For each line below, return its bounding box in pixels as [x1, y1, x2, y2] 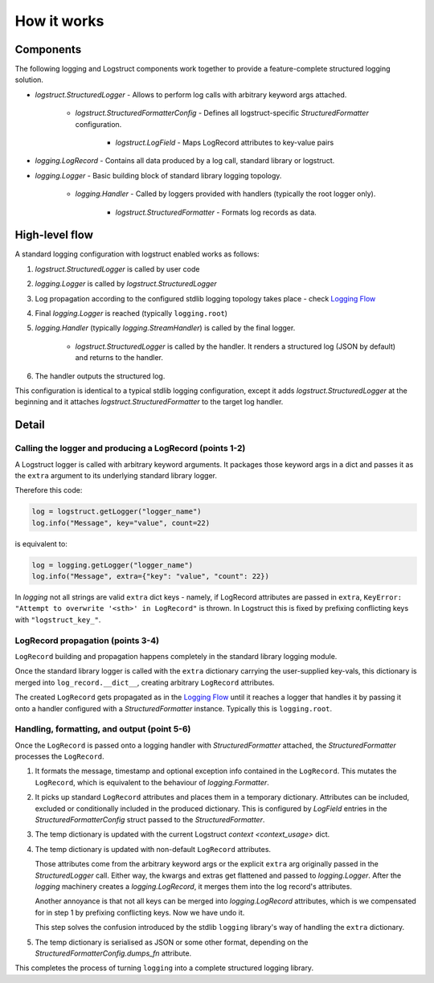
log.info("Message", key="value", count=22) [31, 518, 211, 527]
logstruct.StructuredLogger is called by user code [35, 264, 200, 273]
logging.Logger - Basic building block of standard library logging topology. [35, 170, 282, 180]
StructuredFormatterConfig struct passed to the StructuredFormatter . [35, 815, 265, 825]
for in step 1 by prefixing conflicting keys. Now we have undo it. [35, 907, 245, 917]
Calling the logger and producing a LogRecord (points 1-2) [14, 443, 246, 454]
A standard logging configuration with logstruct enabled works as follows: [14, 249, 260, 259]
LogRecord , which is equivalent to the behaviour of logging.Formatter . [35, 777, 269, 787]
